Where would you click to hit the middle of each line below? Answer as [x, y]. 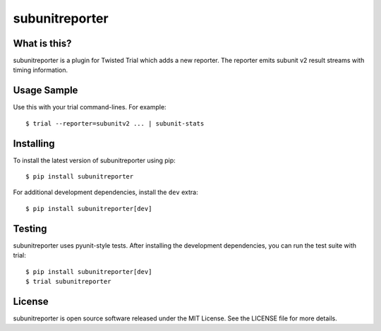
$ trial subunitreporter [68, 281]
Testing [30, 228]
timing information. [41, 70]
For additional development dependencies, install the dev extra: [105, 192]
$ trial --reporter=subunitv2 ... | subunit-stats [115, 123]
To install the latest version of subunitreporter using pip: [94, 160]
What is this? [42, 43]
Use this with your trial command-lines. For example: [90, 107]
